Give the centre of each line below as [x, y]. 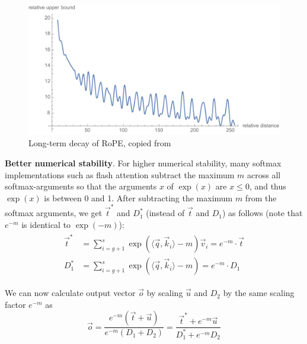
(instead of [165, 213]
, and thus [268, 186]
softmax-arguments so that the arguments [81, 186]
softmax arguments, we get [54, 213]
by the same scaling [259, 293]
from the [261, 197]
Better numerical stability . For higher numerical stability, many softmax [143, 163]
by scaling [165, 293]
